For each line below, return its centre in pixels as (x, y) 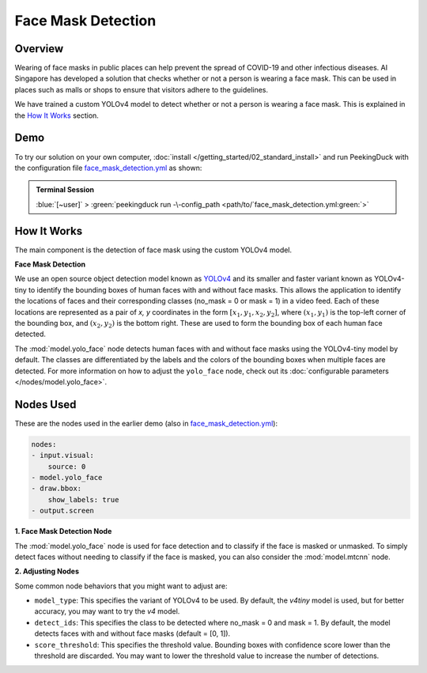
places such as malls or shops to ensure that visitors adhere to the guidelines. (142, 89)
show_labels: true (83, 499)
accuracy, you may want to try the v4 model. (107, 611)
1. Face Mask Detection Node (63, 531)
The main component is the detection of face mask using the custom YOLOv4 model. (153, 250)
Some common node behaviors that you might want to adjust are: (121, 586)
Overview (39, 49)
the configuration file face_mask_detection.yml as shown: (108, 168)
